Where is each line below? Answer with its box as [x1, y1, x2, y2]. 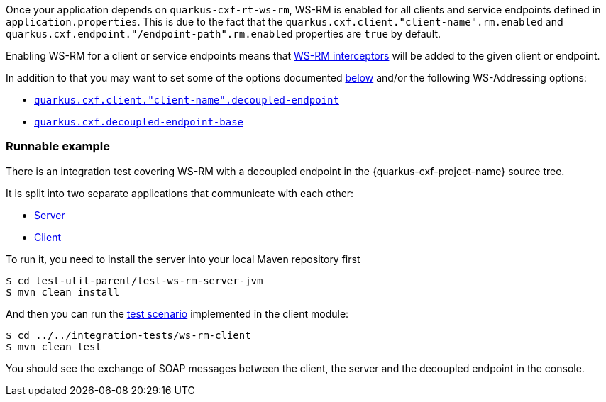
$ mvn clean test [6, 340, 101, 352]
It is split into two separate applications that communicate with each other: [6, 186, 354, 199]
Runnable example [6, 139, 110, 154]
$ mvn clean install [6, 286, 120, 298]
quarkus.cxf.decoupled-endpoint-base [34, 116, 244, 128]
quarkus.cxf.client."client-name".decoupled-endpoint [34, 94, 339, 106]
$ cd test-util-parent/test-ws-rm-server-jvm [6, 274, 263, 286]
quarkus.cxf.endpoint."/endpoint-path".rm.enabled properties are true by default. [6, 28, 441, 40]
